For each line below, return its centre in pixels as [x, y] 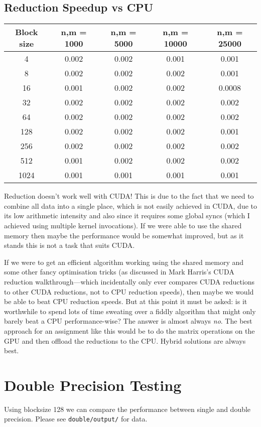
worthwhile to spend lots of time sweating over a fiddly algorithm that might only [130, 311]
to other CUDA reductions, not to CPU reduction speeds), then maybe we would [129, 291]
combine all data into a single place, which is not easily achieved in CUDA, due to [130, 205]
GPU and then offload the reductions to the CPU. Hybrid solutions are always [125, 340]
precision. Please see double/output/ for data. [76, 419]
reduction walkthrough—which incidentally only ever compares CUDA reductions [129, 281]
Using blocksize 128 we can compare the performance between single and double [127, 409]
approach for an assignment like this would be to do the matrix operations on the [129, 330]
